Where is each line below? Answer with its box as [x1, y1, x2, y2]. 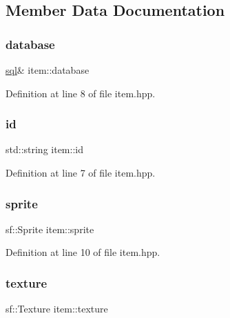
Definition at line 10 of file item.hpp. [6, 245, 160, 259]
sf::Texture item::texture [6, 301, 108, 316]
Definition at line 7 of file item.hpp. [6, 166, 156, 179]
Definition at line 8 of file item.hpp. [6, 86, 156, 100]
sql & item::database [6, 63, 90, 77]
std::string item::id [6, 142, 83, 157]
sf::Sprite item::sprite [6, 221, 94, 236]
